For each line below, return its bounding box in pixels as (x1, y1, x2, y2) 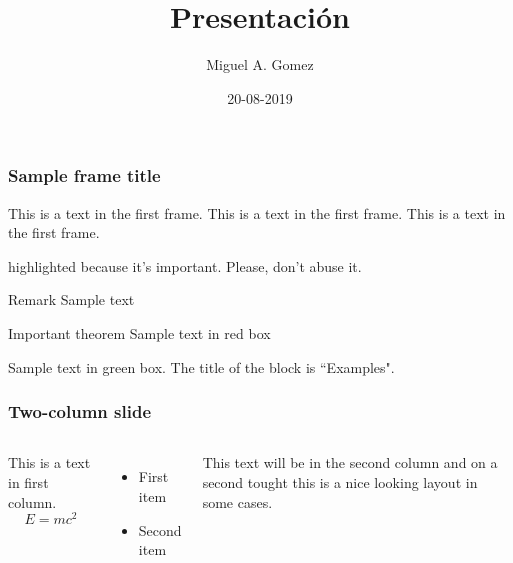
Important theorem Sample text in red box (8, 322, 271, 343)
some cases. (202, 491, 273, 512)
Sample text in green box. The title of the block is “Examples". (8, 356, 395, 377)
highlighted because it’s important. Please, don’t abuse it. (8, 255, 362, 276)
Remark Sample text (8, 289, 135, 310)
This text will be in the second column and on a (202, 452, 498, 473)
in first (8, 471, 49, 492)
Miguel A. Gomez (206, 54, 314, 75)
